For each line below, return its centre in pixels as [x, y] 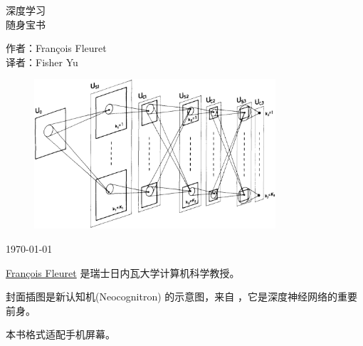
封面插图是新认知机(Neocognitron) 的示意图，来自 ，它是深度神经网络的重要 [181, 297]
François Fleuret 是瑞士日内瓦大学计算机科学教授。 [123, 272]
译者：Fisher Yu [42, 62]
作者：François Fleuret [56, 48]
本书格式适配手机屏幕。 [60, 334]
